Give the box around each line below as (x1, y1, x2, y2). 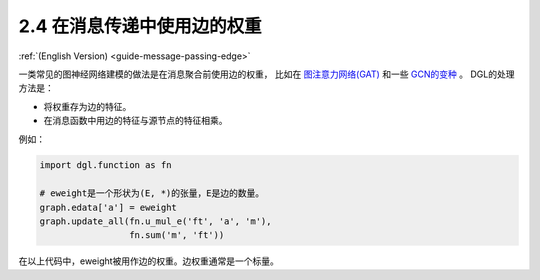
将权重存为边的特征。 (43, 100, 132, 112)
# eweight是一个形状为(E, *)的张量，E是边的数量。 (39, 188, 265, 199)
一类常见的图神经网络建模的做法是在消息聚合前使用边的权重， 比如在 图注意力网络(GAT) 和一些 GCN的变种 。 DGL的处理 (18, 68, 515, 80)
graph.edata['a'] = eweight (39, 201, 177, 213)
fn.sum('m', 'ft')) (128, 230, 225, 241)
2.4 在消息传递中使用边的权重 (18, 15, 262, 37)
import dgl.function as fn (39, 160, 172, 171)
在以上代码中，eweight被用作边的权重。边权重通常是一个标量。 (18, 255, 280, 267)
